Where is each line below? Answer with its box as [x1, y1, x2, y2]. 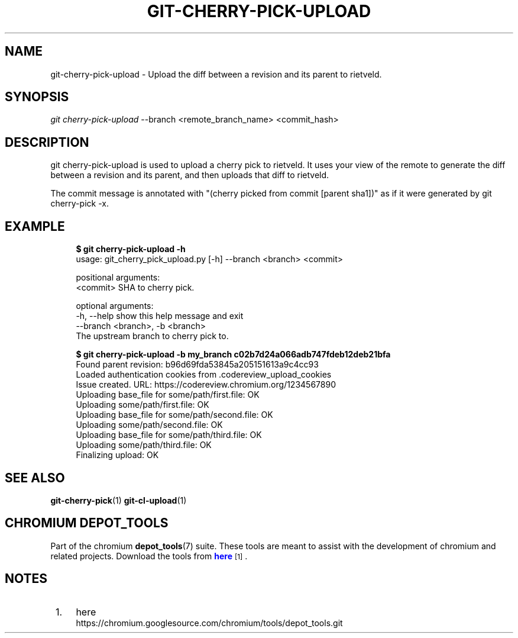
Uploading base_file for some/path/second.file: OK [76, 410, 273, 420]
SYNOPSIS [5, 89, 69, 105]
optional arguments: [76, 301, 154, 311]
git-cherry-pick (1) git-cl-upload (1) [50, 495, 187, 505]
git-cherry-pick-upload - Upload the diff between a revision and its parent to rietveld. [50, 69, 382, 79]
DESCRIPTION [5, 134, 89, 150]
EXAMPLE [5, 218, 65, 234]
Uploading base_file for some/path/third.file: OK [76, 430, 262, 440]
